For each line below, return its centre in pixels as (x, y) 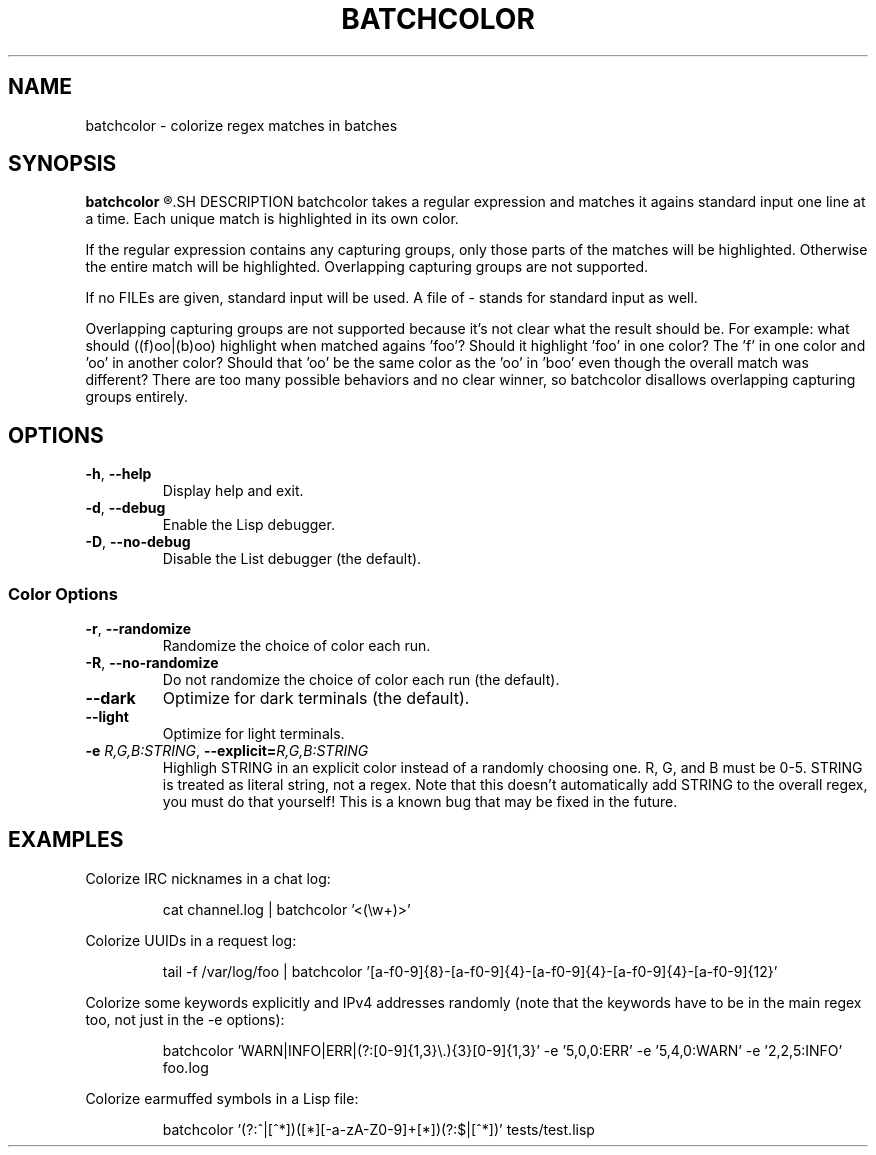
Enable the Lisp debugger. (248, 525)
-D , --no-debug (138, 542)
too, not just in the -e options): (185, 1019)
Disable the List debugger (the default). (292, 559)
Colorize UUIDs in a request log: (191, 940)
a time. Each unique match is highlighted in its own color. (272, 219)
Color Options (63, 593)
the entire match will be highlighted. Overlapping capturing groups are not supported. (367, 267)
